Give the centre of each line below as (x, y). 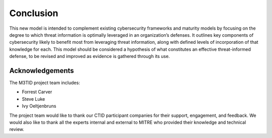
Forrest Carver (37, 92)
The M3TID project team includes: (45, 83)
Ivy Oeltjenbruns (39, 106)
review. (17, 129)
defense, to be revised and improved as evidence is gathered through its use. (90, 56)
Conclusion (34, 13)
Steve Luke (33, 99)
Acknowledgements (42, 71)
